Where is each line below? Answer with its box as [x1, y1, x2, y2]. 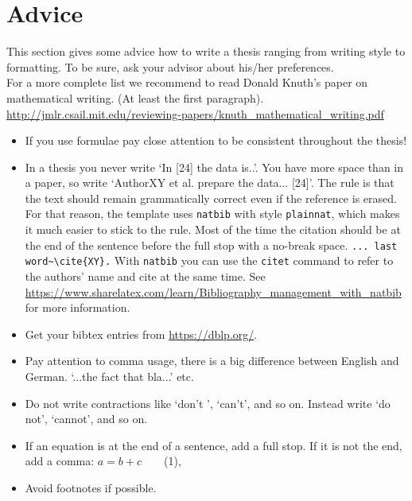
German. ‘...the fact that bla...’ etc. [25, 368, 194, 384]
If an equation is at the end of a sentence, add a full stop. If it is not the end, [25, 437, 402, 453]
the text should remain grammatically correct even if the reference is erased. [25, 189, 397, 206]
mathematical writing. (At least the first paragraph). [6, 89, 264, 106]
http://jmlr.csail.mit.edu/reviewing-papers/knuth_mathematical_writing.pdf [6, 105, 384, 122]
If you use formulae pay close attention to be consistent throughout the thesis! [25, 132, 407, 149]
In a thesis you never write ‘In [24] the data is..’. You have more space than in [25, 158, 404, 175]
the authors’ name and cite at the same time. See [25, 268, 266, 285]
